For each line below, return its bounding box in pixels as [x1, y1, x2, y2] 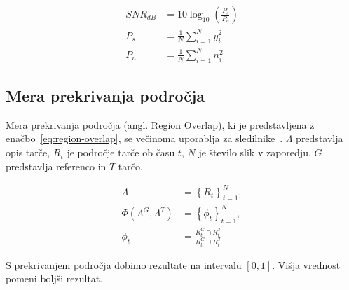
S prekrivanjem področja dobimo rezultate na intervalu [6, 257, 242, 272]
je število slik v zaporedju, [198, 145, 311, 160]
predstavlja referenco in [6, 158, 107, 173]
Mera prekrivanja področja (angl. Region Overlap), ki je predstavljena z [6, 117, 315, 132]
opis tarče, [6, 145, 50, 160]
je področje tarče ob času [67, 145, 175, 160]
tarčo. [118, 158, 143, 173]
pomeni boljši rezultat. [6, 271, 103, 286]
